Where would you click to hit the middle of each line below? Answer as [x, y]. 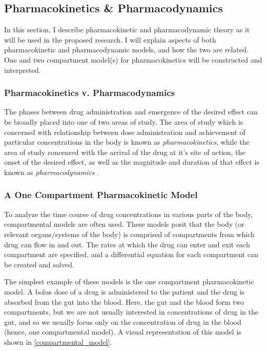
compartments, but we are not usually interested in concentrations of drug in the [131, 312]
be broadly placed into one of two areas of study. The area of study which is [124, 121]
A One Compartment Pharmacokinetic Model [101, 195]
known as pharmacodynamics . [52, 172]
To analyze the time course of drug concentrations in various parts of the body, [129, 214]
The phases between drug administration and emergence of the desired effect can [131, 112]
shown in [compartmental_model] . [58, 342]
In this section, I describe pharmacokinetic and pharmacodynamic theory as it [127, 30]
